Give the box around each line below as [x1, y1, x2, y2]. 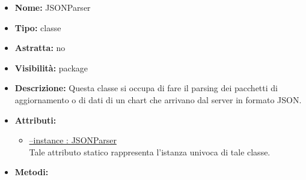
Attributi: [14, 113, 57, 126]
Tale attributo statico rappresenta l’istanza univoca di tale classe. [29, 145, 271, 158]
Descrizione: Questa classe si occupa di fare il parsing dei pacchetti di [14, 82, 278, 94]
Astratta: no [14, 41, 66, 54]
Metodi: [14, 166, 49, 178]
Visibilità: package [14, 61, 88, 74]
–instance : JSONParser [29, 134, 117, 146]
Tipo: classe [14, 21, 61, 34]
